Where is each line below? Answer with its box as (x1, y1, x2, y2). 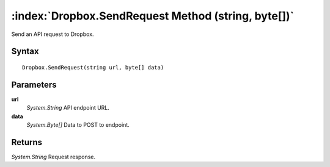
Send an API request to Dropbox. (11, 30, 94, 38)
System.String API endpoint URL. (26, 104, 110, 112)
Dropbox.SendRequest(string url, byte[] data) (22, 64, 164, 71)
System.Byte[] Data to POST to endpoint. (26, 121, 130, 129)
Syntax (11, 46, 39, 57)
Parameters (11, 79, 57, 90)
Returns (11, 137, 43, 147)
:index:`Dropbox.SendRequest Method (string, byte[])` (11, 9, 295, 23)
